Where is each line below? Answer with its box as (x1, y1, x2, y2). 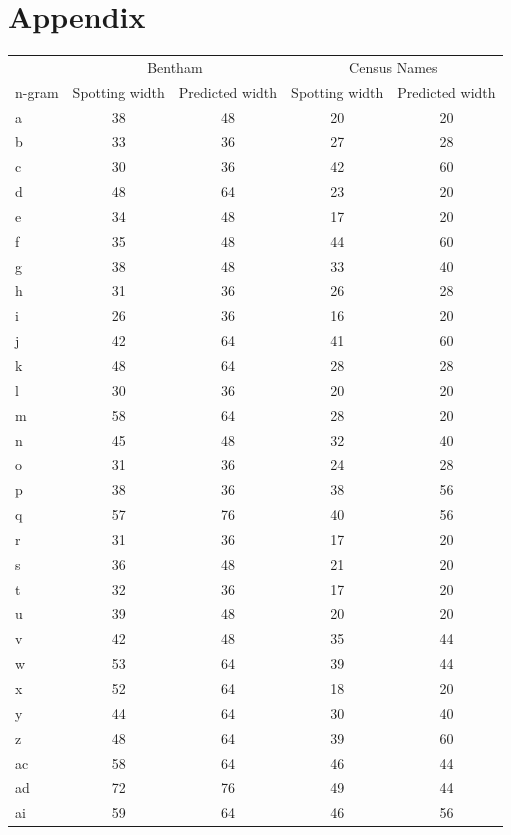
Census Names (349, 56, 438, 77)
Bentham (147, 56, 203, 77)
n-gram (15, 81, 59, 102)
